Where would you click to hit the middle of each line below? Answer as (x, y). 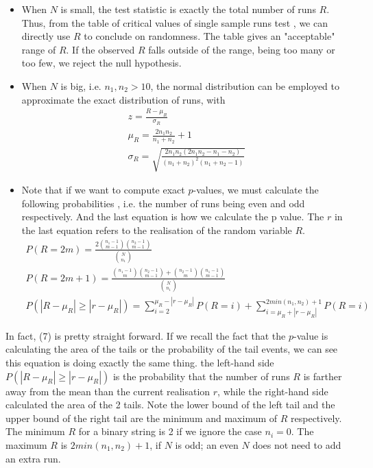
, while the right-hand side (273, 391)
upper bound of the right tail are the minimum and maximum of (142, 418)
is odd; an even (207, 444)
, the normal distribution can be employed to (245, 85)
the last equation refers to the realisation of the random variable (157, 230)
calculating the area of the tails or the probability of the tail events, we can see (172, 349)
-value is (311, 335)
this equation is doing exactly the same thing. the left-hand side (140, 363)
